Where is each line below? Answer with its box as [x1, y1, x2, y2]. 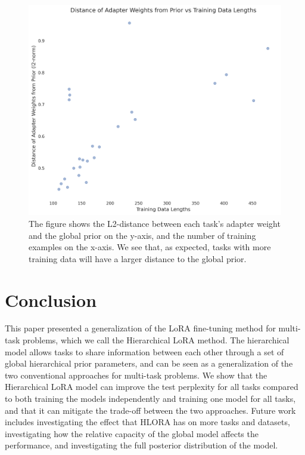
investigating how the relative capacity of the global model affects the [5, 427, 259, 439]
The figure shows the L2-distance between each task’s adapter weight [29, 217, 281, 229]
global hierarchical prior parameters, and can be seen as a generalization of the [5, 357, 293, 370]
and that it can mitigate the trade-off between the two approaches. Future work [5, 404, 296, 416]
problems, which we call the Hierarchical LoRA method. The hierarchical [23, 334, 290, 346]
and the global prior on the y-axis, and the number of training [29, 229, 256, 241]
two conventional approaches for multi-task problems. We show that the [5, 368, 267, 381]
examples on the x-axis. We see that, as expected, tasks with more [29, 241, 271, 253]
